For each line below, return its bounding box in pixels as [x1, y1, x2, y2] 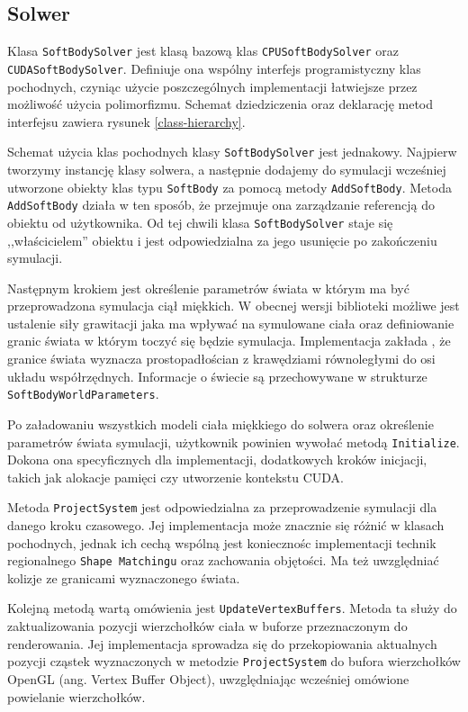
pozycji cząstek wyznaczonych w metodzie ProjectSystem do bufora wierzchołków [7, 652, 461, 671]
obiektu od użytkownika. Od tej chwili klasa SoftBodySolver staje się [7, 212, 393, 231]
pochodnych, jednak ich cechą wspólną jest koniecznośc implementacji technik [7, 533, 436, 552]
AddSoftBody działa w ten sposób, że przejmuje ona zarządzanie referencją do [7, 195, 435, 214]
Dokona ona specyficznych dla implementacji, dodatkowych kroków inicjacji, [7, 450, 427, 469]
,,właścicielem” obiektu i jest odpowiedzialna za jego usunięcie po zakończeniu [7, 230, 437, 249]
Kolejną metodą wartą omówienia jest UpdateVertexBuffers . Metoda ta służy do [7, 599, 457, 617]
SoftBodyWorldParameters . [7, 384, 159, 403]
